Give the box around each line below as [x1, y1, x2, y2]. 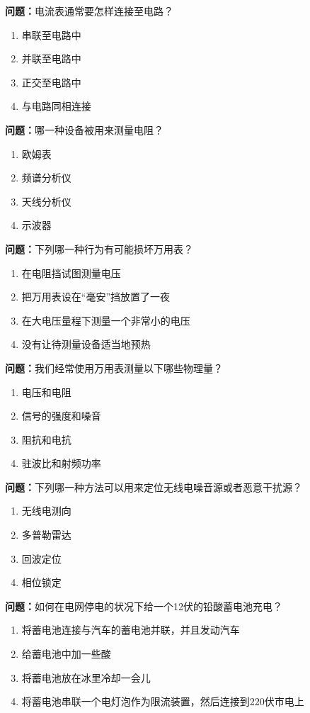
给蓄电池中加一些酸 [21, 646, 111, 661]
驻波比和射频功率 [21, 456, 101, 471]
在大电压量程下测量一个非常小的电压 [21, 313, 190, 327]
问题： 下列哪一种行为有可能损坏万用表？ [5, 241, 193, 256]
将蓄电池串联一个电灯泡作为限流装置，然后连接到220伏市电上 [21, 694, 304, 709]
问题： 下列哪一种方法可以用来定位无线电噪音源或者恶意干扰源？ [5, 479, 302, 494]
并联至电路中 [21, 51, 81, 66]
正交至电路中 [21, 74, 81, 89]
